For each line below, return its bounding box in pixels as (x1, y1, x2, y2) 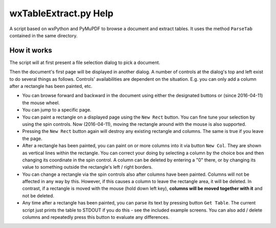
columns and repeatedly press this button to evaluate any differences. (22, 214, 170, 220)
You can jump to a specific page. (22, 107, 91, 113)
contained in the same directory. (9, 32, 78, 38)
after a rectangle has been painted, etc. (9, 83, 93, 89)
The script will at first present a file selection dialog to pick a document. (9, 59, 160, 65)
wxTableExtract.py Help (9, 8, 113, 19)
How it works (9, 46, 52, 55)
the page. (22, 135, 43, 142)
